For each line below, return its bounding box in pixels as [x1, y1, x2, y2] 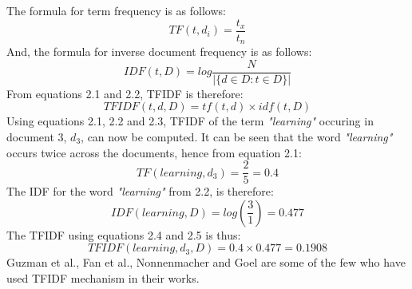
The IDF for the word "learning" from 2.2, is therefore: [6, 183, 274, 200]
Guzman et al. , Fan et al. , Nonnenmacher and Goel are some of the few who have [6, 254, 406, 271]
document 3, [6, 128, 67, 144]
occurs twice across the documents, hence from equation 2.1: [6, 144, 302, 160]
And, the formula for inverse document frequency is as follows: [6, 43, 312, 60]
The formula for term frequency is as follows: [6, 2, 226, 18]
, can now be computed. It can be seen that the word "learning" [81, 128, 393, 144]
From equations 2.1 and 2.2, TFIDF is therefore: [6, 85, 244, 101]
